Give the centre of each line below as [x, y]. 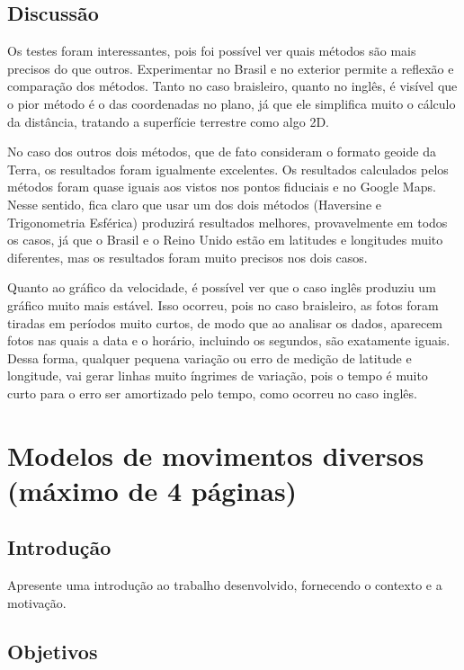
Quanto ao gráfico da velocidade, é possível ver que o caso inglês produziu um [222, 287]
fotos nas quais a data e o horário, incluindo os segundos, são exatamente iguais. [229, 340]
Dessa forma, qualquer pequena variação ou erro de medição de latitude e [210, 357]
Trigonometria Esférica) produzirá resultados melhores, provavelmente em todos [228, 222]
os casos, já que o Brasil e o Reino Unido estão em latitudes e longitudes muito [225, 240]
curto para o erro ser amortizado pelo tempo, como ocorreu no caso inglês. [212, 393]
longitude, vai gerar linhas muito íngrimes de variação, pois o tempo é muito [218, 375]
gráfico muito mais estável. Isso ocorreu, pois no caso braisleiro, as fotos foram [223, 304]
